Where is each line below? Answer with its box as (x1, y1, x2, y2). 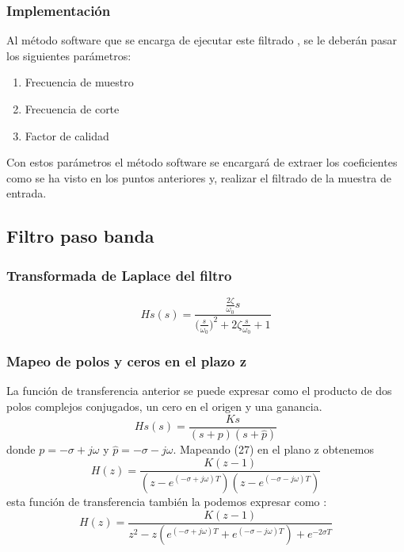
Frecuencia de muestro (25, 74, 134, 90)
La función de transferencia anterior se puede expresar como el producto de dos (6, 382, 392, 399)
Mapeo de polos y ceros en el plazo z (6, 351, 247, 371)
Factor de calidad (25, 127, 109, 144)
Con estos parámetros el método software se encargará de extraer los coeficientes (6, 154, 398, 171)
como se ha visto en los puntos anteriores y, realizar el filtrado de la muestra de (6, 169, 391, 186)
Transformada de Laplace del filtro (6, 265, 232, 285)
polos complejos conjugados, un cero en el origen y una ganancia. (6, 397, 322, 414)
